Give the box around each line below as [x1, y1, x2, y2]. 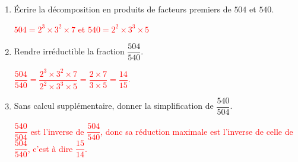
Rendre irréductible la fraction [14, 45, 125, 57]
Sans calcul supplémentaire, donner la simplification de [14, 99, 214, 112]
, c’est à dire [27, 142, 73, 154]
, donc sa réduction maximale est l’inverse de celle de [100, 125, 293, 137]
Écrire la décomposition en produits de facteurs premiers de [14, 3, 232, 15]
